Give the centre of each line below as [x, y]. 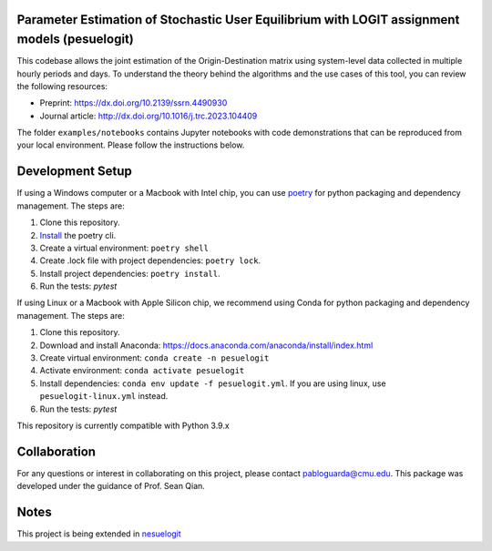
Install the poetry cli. [78, 235]
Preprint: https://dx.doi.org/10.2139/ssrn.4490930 [133, 103]
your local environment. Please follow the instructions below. [131, 145]
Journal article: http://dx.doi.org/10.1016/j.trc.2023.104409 [149, 116]
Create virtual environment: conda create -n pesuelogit [154, 358]
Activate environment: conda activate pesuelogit [142, 371]
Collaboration [56, 451]
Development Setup [74, 172]
